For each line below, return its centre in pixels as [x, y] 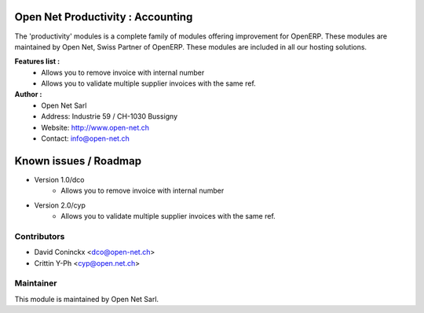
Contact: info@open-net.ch [85, 138]
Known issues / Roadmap [78, 161]
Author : [28, 94]
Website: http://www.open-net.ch [95, 127]
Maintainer [36, 283]
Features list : [37, 61]
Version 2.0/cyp [60, 205]
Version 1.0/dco [59, 179]
